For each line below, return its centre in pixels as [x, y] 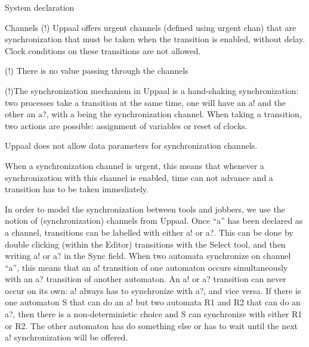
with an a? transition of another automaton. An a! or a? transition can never [146, 279]
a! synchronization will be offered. [67, 337]
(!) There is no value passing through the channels [97, 71]
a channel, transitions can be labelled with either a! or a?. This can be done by [149, 232]
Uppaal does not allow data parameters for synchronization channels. [131, 146]
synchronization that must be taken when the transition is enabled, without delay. [155, 39]
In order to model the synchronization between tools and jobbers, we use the [145, 209]
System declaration [40, 7]
